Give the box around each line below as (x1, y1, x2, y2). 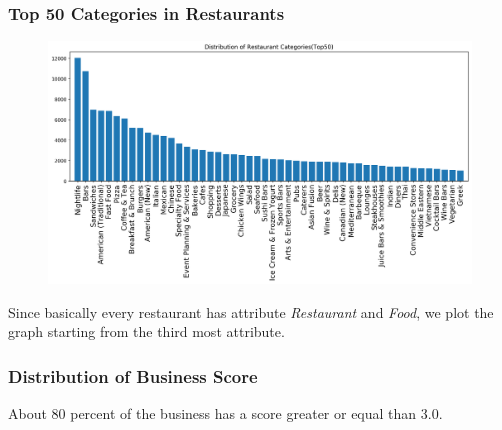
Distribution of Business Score (8, 363, 258, 388)
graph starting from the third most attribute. (8, 321, 285, 342)
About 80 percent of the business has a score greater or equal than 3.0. (8, 403, 443, 424)
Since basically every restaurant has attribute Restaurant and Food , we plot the (8, 301, 494, 322)
